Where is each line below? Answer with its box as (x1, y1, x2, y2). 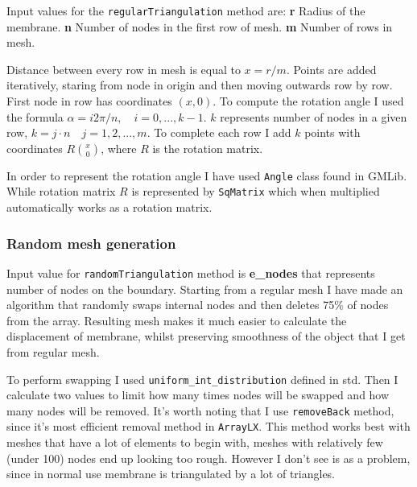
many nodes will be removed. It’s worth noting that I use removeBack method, (6, 402, 394, 419)
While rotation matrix (6, 183, 116, 200)
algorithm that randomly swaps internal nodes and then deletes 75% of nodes (6, 296, 389, 313)
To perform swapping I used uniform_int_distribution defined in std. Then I (6, 370, 398, 387)
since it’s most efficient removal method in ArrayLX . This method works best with (6, 418, 411, 435)
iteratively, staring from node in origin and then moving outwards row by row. (6, 76, 393, 93)
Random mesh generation (6, 233, 176, 253)
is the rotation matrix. (152, 139, 263, 156)
